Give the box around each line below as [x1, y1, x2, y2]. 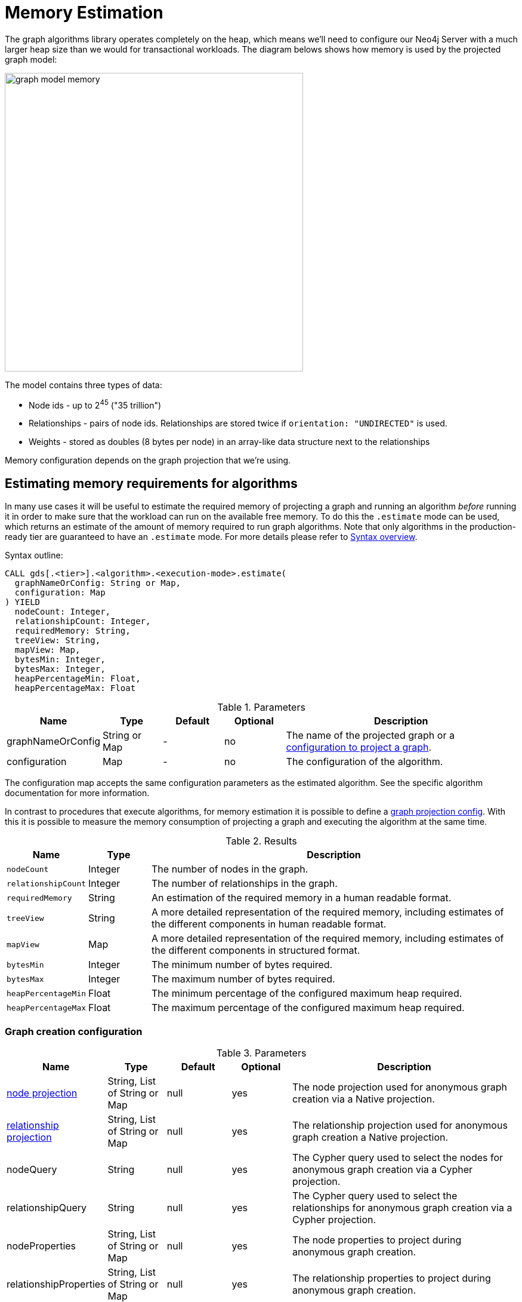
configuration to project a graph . [286, 741, 432, 754]
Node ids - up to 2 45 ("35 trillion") [29, 398, 162, 410]
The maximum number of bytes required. [152, 973, 335, 985]
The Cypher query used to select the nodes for [292, 1151, 504, 1163]
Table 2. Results [226, 835, 297, 847]
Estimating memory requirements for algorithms [5, 475, 298, 491]
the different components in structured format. [152, 944, 360, 957]
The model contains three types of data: [5, 379, 162, 390]
